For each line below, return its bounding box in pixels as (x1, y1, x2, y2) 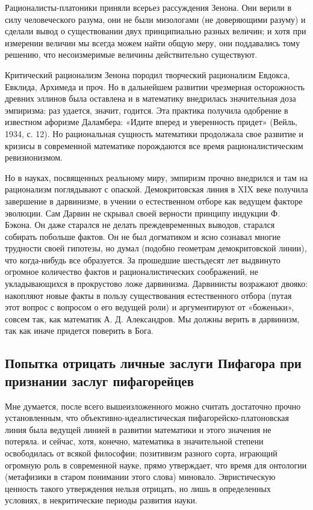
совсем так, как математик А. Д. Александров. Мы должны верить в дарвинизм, (5, 312, 300, 325)
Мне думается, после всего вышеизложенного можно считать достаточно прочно (5, 399, 301, 412)
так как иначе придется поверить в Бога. (5, 324, 153, 337)
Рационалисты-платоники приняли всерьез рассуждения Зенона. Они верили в (5, 1, 292, 13)
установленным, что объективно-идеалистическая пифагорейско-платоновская (5, 411, 289, 424)
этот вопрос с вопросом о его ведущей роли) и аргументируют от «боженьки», (5, 301, 294, 313)
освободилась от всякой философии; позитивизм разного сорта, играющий (5, 447, 277, 459)
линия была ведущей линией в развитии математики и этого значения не (5, 423, 271, 435)
